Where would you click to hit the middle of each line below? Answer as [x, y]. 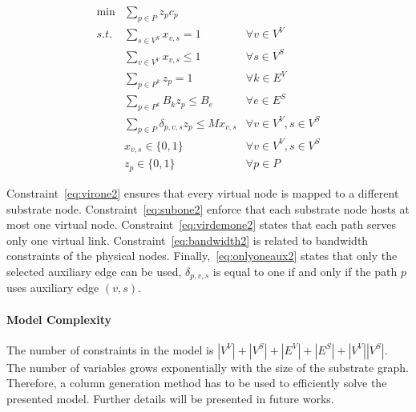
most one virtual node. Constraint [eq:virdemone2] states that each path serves [201, 224]
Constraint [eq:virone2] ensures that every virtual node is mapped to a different [203, 192]
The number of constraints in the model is [110, 349]
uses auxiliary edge [53, 288]
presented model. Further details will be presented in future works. [170, 398]
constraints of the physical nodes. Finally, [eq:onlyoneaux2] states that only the [202, 256]
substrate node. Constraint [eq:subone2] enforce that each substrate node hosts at [208, 208]
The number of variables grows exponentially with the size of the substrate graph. [208, 367]
